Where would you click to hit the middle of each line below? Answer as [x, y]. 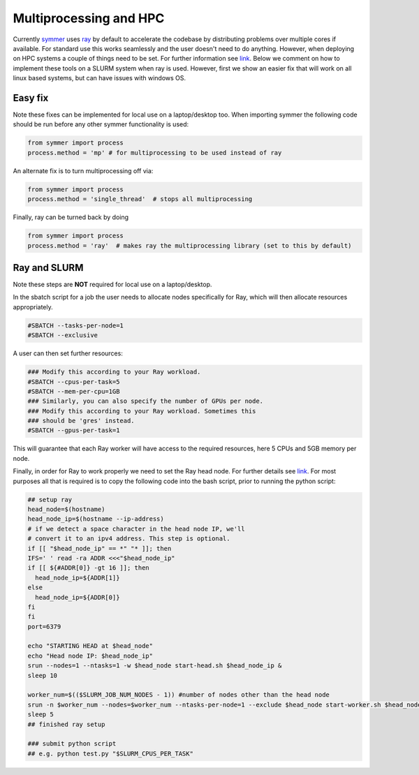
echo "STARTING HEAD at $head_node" [90, 646]
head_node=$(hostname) [66, 509]
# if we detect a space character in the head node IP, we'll [136, 529]
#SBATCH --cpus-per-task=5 [74, 382]
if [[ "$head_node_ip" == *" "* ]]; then [100, 548]
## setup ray [50, 500]
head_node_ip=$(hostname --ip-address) [96, 519]
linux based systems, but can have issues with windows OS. [100, 78]
